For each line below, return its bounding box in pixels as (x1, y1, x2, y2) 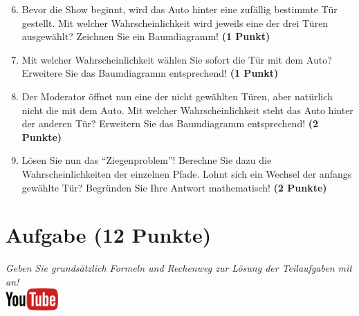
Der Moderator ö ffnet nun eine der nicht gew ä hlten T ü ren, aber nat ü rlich (21, 89, 333, 103)
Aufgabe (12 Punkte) (6, 221, 212, 249)
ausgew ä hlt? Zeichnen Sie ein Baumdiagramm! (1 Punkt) (21, 29, 270, 44)
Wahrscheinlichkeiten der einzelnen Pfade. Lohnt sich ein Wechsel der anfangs (21, 166, 352, 180)
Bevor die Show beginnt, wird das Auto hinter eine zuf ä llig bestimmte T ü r (21, 2, 338, 16)
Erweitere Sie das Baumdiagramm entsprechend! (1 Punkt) (21, 66, 279, 80)
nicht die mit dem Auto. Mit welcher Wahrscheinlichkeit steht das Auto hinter (21, 102, 353, 117)
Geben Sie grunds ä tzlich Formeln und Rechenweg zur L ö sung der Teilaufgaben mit (6, 261, 352, 275)
